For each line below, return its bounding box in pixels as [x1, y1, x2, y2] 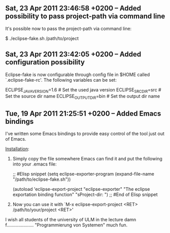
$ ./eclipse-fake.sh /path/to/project [5, 35, 79, 41]
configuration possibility [5, 58, 85, 66]
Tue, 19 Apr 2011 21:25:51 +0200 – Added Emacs [5, 109, 161, 118]
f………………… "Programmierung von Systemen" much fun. [5, 222, 128, 228]
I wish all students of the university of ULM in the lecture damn [5, 217, 137, 223]
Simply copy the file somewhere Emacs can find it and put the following [12, 156, 162, 162]
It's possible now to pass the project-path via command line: [5, 25, 132, 31]
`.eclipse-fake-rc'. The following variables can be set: [5, 77, 117, 83]
